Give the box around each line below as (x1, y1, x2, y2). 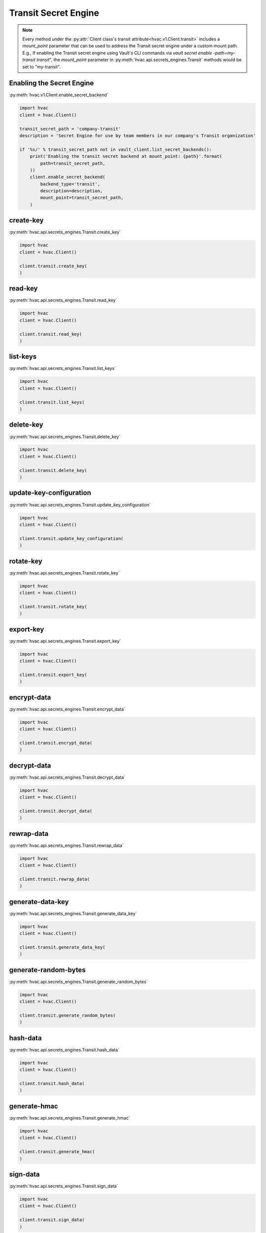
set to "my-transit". (22, 64, 61, 70)
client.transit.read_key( (19, 331, 82, 337)
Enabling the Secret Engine (9, 79, 94, 87)
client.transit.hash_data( (19, 1081, 85, 1087)
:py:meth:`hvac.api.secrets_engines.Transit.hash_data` (9, 1047, 120, 1052)
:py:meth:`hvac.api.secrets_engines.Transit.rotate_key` (9, 570, 120, 576)
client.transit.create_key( (19, 263, 87, 269)
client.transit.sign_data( (19, 1217, 85, 1223)
